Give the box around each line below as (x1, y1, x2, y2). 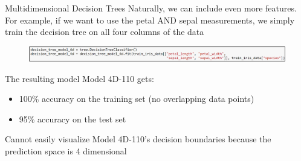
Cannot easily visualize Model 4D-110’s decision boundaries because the (5, 133, 271, 145)
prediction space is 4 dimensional (5, 145, 127, 157)
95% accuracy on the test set (19, 112, 126, 125)
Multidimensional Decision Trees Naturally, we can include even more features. (5, 2, 297, 14)
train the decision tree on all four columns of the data (5, 25, 204, 38)
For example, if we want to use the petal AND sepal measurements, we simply (5, 13, 295, 26)
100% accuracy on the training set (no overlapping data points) (19, 92, 254, 105)
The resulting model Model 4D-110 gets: (5, 72, 154, 84)
